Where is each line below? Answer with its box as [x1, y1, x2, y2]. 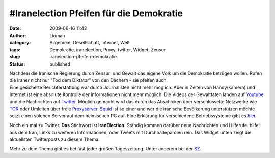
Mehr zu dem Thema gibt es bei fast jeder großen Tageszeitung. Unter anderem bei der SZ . [9, 145, 201, 152]
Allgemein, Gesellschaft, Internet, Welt [49, 40, 130, 46]
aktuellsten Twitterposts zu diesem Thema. [9, 136, 100, 142]
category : [9, 40, 31, 46]
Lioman [49, 32, 66, 38]
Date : [9, 25, 21, 31]
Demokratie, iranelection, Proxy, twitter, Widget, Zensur [49, 46, 166, 53]
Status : [9, 61, 25, 67]
